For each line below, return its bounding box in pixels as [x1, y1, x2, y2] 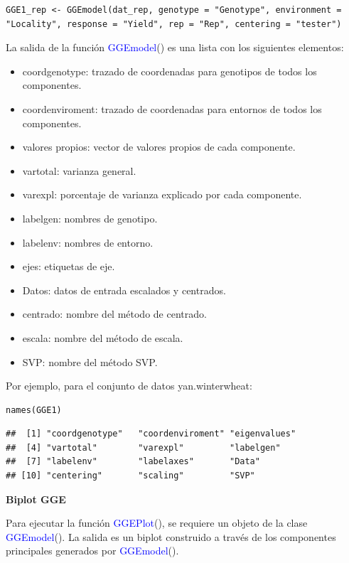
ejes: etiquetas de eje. [22, 259, 115, 274]
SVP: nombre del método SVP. [22, 354, 158, 369]
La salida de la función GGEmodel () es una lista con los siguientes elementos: [6, 40, 344, 55]
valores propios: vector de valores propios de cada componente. [22, 139, 296, 154]
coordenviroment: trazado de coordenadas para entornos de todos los [22, 101, 322, 116]
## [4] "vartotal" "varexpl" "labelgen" [6, 442, 281, 453]
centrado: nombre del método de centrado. [22, 306, 207, 321]
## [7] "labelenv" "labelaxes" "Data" [6, 456, 260, 467]
